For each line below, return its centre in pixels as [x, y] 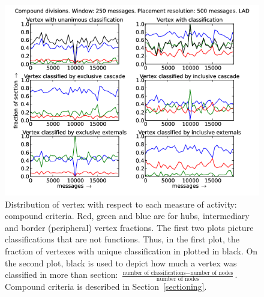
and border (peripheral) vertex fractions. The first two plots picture [129, 227]
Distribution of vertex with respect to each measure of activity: [121, 204]
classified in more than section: [61, 274]
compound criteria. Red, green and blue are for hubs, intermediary [127, 216]
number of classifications [154, 273]
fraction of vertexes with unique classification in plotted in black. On [131, 250]
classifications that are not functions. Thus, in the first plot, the [122, 239]
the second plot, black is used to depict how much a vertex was [121, 262]
